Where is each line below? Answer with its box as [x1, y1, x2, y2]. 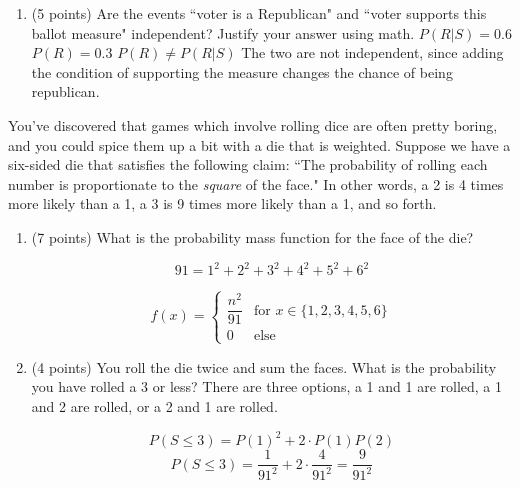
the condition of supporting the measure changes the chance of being [31, 61, 453, 82]
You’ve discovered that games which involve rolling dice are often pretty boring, [8, 114, 498, 135]
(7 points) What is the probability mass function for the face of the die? [31, 226, 474, 247]
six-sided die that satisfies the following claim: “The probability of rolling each [8, 154, 488, 175]
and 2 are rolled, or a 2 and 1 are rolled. [31, 395, 278, 416]
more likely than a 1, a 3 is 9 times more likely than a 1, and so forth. [8, 193, 437, 214]
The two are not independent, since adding [241, 42, 504, 63]
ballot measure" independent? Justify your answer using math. [31, 22, 415, 43]
